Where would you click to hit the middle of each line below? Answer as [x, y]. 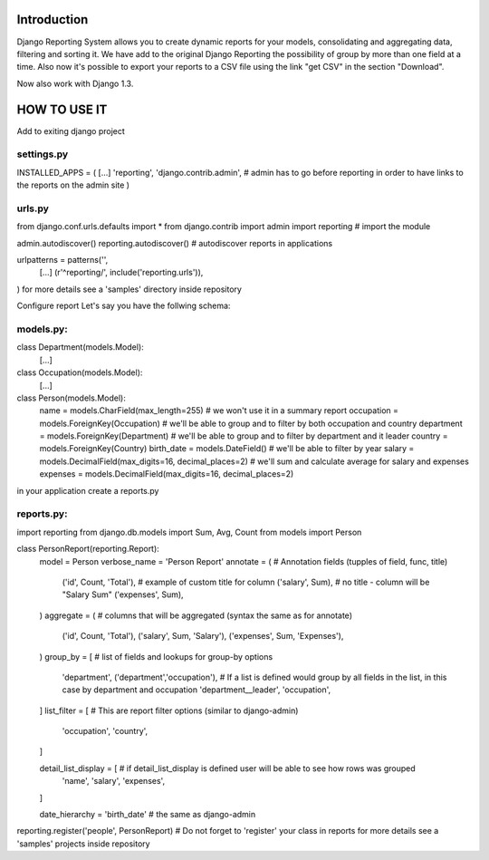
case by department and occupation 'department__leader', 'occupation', [197, 690]
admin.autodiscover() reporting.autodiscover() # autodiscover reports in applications [175, 243]
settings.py [43, 154]
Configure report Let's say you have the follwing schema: [124, 306]
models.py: [42, 329]
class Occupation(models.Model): [80, 372]
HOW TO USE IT [62, 109]
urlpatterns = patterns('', [62, 260]
